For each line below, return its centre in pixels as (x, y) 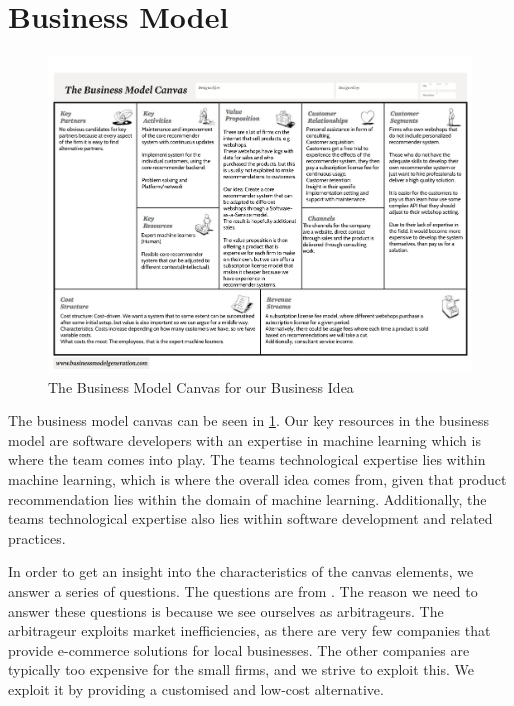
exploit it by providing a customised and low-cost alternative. (196, 688)
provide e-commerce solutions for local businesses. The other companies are (239, 649)
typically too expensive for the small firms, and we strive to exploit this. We (241, 669)
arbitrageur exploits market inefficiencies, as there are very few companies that (249, 630)
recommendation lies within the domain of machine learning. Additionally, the (247, 498)
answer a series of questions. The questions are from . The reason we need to (243, 590)
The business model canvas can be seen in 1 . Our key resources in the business (249, 420)
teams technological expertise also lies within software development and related (250, 518)
